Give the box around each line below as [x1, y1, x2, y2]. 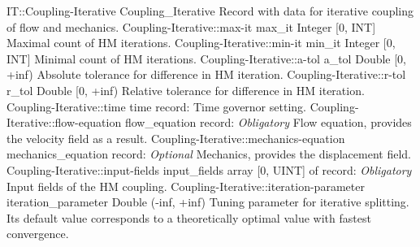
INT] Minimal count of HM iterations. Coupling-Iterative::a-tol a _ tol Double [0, [6, 50, 407, 67]
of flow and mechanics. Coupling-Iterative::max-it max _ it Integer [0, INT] [6, 18, 376, 35]
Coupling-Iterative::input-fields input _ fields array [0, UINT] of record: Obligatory [6, 161, 412, 178]
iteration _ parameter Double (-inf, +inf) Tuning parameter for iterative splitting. [6, 193, 409, 210]
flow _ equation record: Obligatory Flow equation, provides [124, 114, 412, 131]
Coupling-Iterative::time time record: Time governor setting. [6, 97, 306, 115]
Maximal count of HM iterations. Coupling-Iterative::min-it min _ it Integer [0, [6, 34, 396, 51]
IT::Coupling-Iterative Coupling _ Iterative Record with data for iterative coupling [6, 2, 414, 19]
